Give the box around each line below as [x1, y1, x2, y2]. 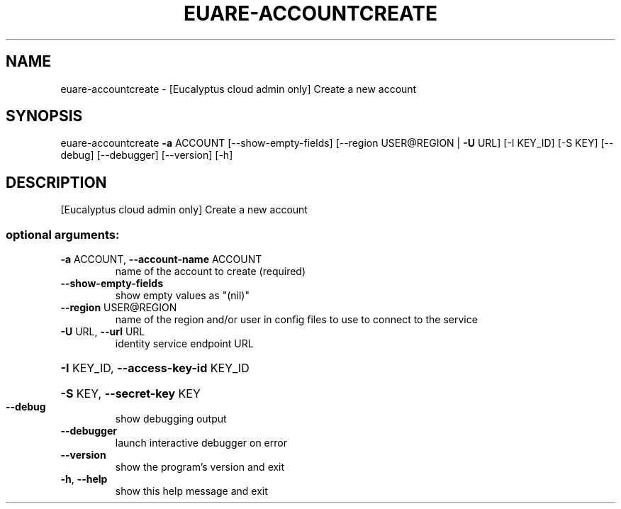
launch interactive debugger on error [115, 437, 287, 449]
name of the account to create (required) [115, 265, 306, 278]
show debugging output [115, 413, 227, 425]
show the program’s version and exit [115, 461, 285, 474]
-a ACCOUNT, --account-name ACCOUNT [60, 253, 262, 266]
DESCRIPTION [6, 173, 107, 191]
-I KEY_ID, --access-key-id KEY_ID [60, 361, 250, 376]
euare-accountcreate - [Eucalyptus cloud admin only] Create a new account [60, 82, 417, 95]
